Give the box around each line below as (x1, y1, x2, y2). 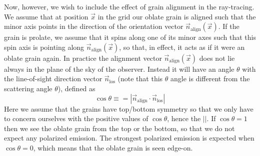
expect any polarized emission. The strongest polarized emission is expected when (4, 133, 254, 143)
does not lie (199, 52, 235, 63)
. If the (218, 21, 239, 31)
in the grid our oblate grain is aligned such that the (97, 11, 256, 21)
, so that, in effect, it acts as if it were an (119, 41, 245, 52)
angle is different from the (170, 73, 250, 84)
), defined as (57, 83, 95, 93)
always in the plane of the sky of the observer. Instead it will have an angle (4, 63, 234, 74)
